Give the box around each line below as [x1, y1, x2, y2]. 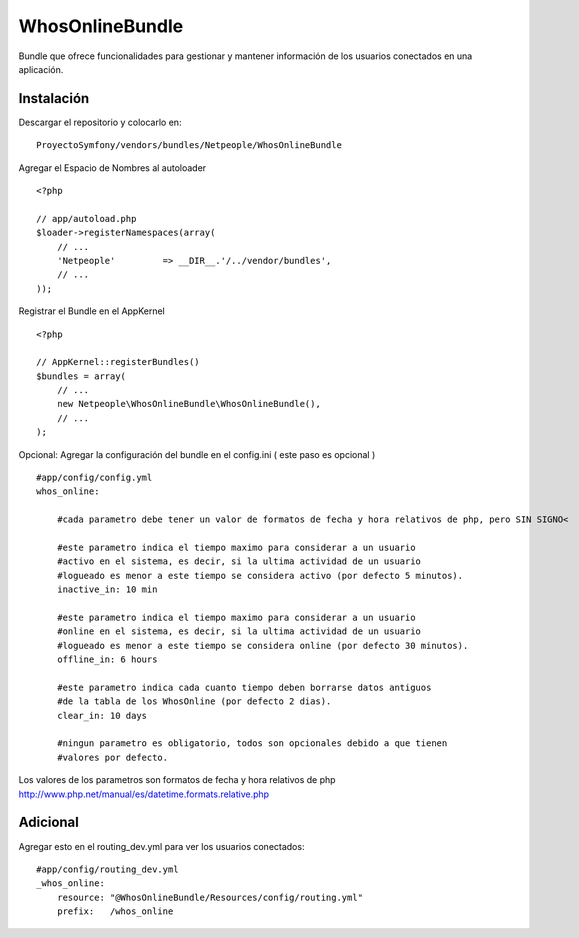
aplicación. [18, 63, 64, 75]
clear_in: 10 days [56, 710, 148, 721]
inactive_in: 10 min [56, 584, 158, 595]
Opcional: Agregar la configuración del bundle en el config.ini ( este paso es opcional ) [18, 448, 376, 460]
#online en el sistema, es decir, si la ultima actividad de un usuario [56, 626, 422, 637]
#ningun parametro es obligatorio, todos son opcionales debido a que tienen [56, 738, 448, 749]
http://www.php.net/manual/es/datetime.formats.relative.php [18, 788, 270, 800]
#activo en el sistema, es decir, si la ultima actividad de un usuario [56, 556, 422, 567]
